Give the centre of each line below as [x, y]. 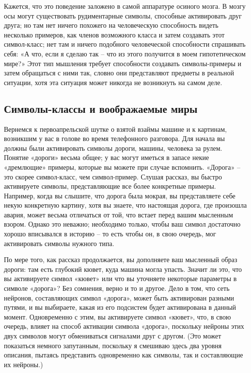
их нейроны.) [24, 364]
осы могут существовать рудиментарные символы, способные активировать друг [123, 15]
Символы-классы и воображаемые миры [101, 108]
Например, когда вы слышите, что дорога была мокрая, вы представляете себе [120, 195]
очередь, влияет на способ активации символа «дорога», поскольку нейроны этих [124, 326]
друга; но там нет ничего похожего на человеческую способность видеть [111, 25]
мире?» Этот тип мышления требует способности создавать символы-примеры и [123, 63]
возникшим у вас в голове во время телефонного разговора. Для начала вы [114, 138]
